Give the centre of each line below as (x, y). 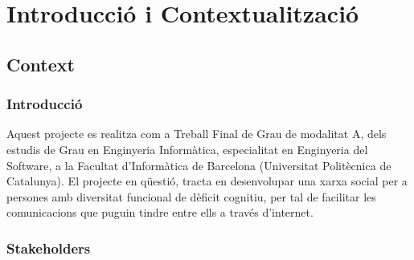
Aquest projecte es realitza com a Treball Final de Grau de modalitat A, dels (197, 134)
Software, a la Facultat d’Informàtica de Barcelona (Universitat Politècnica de (199, 165)
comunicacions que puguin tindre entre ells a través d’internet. (160, 212)
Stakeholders (49, 248)
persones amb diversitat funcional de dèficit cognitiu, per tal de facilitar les (191, 196)
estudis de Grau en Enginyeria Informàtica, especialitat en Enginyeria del (187, 149)
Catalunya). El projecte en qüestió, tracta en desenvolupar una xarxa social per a (207, 181)
